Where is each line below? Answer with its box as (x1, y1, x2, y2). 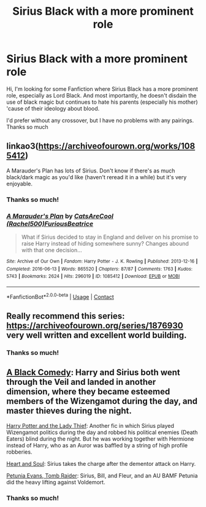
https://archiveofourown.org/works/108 (38, 141, 196, 152)
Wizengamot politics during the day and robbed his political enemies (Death (6, 428, 198, 436)
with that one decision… (21, 246, 83, 253)
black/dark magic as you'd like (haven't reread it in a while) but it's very (6, 173, 187, 180)
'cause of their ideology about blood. (6, 104, 100, 112)
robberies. (6, 448, 32, 455)
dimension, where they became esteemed (6, 387, 170, 397)
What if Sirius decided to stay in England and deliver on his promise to (21, 233, 199, 241)
